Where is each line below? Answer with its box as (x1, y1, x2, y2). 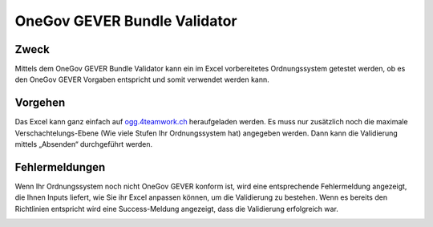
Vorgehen (14, 96, 66, 110)
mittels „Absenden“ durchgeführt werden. (14, 140, 153, 149)
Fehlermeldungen (14, 160, 106, 174)
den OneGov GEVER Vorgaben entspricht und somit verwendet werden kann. (14, 75, 270, 84)
